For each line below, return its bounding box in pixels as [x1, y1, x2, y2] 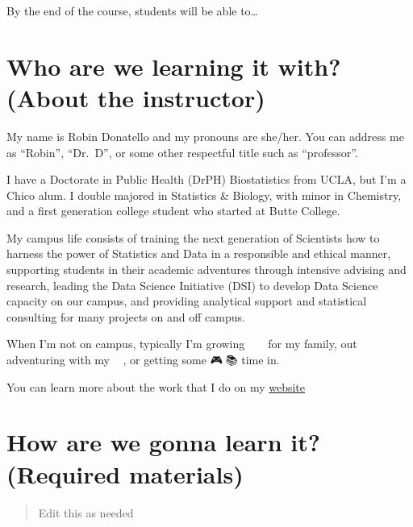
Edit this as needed [38, 504, 134, 521]
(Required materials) [6, 457, 244, 490]
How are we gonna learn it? [6, 425, 320, 459]
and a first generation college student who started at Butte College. [6, 202, 340, 219]
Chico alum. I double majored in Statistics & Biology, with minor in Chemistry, [6, 186, 402, 203]
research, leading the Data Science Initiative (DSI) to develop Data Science [6, 276, 378, 293]
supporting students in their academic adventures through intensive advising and [6, 261, 407, 278]
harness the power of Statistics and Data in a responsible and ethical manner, [6, 245, 391, 262]
